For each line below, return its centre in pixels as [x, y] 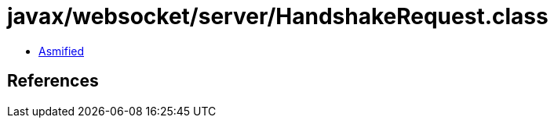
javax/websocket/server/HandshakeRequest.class [278, 16]
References [53, 81]
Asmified [62, 51]
